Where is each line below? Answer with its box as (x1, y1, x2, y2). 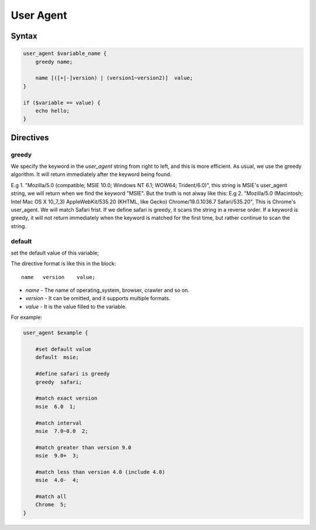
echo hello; (35, 107, 70, 114)
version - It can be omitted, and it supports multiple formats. (25, 295, 171, 302)
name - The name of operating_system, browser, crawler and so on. (25, 287, 190, 294)
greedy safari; (35, 378, 82, 386)
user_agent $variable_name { (23, 50, 107, 57)
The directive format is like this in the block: (11, 260, 116, 267)
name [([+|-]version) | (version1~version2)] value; (35, 75, 193, 81)
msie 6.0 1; (35, 403, 76, 409)
